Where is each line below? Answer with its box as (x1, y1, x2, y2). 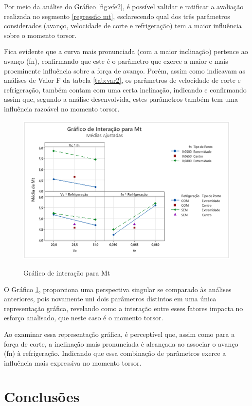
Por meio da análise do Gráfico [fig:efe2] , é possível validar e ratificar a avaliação (4, 1, 244, 11)
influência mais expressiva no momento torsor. (4, 357, 142, 368)
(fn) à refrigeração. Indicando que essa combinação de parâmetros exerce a (4, 348, 226, 358)
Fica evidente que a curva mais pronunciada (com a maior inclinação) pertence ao (4, 46, 248, 56)
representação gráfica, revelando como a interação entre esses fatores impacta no (4, 303, 243, 313)
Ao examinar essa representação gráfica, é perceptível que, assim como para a (4, 329, 235, 339)
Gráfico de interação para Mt (23, 268, 110, 278)
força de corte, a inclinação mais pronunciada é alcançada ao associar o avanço (4, 338, 238, 349)
